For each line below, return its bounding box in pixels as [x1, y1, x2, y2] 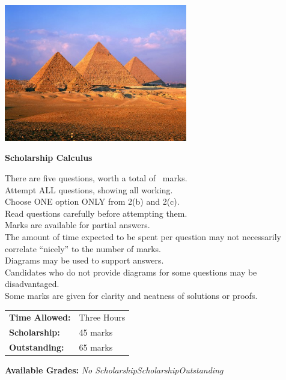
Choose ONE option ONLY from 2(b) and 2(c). [5, 195, 180, 208]
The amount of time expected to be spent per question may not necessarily [5, 230, 282, 243]
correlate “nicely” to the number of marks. [5, 242, 161, 255]
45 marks [79, 326, 113, 339]
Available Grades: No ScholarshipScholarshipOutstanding [5, 364, 224, 376]
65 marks [79, 340, 113, 353]
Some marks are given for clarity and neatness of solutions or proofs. [5, 289, 258, 301]
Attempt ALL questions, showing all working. [5, 183, 173, 196]
